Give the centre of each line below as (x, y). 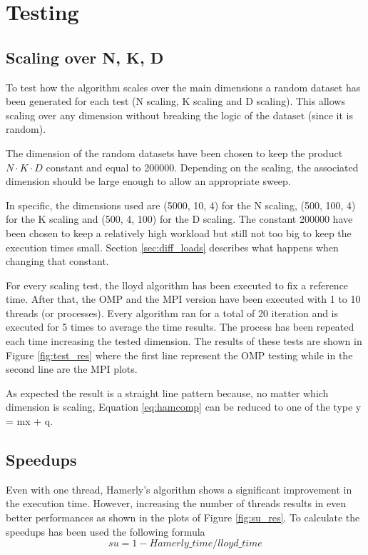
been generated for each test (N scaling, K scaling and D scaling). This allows (175, 101)
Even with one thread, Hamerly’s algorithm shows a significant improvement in (179, 489)
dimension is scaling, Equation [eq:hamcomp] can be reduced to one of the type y (184, 407)
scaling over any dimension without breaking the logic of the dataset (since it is (179, 115)
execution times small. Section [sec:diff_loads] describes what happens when (172, 247)
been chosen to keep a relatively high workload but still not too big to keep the (179, 232)
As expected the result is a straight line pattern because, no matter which (167, 392)
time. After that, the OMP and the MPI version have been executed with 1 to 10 (183, 299)
